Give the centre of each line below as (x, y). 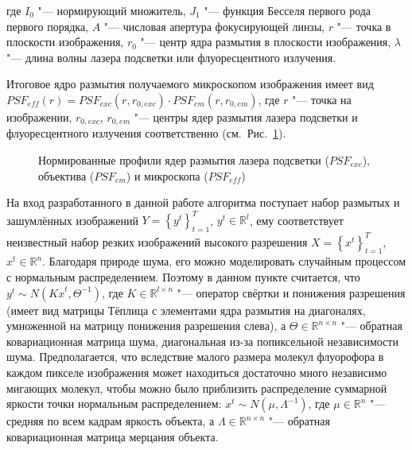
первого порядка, (48, 26)
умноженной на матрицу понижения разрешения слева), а (146, 326)
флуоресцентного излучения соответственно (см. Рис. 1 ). (146, 133)
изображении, (39, 116)
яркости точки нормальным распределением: (114, 403)
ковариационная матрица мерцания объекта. (113, 436)
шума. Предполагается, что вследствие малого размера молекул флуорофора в (195, 357)
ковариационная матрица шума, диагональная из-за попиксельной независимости (202, 341)
